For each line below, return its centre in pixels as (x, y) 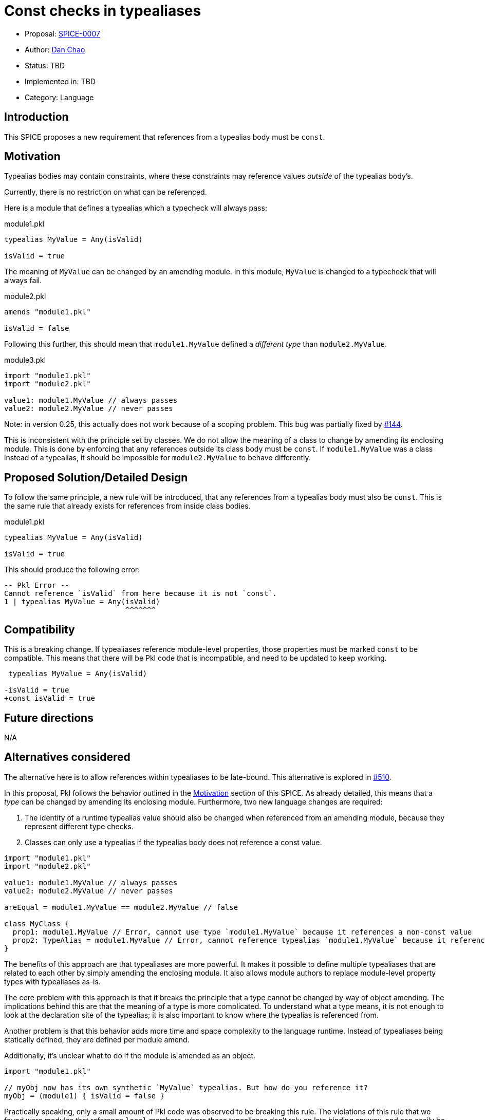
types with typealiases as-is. (52, 981)
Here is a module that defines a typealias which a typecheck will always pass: (136, 208)
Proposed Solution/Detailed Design (96, 477)
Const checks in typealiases (103, 11)
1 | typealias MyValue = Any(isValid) (82, 602)
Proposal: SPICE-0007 (62, 33)
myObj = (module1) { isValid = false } (84, 1096)
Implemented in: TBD (60, 81)
